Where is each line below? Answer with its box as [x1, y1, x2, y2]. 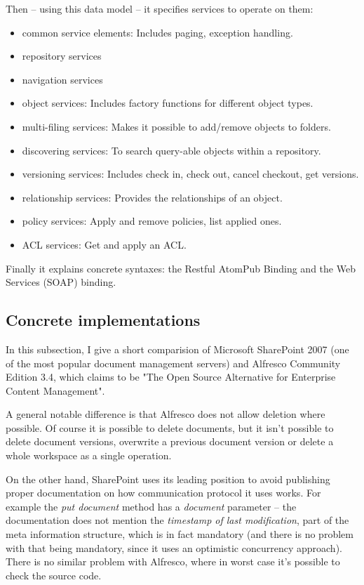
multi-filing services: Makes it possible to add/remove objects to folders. [22, 119, 331, 133]
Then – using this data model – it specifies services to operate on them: [6, 1, 314, 15]
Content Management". [6, 383, 105, 397]
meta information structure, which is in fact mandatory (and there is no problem [6, 527, 353, 541]
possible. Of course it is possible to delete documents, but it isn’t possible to [6, 420, 334, 435]
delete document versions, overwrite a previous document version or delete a [6, 434, 334, 449]
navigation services [22, 72, 103, 86]
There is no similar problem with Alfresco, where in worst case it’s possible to [6, 554, 340, 569]
